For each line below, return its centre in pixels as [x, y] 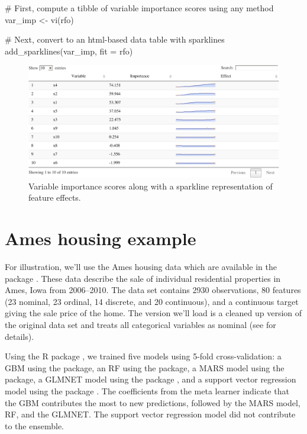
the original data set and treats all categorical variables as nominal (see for [140, 325]
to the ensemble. [35, 425]
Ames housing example [101, 238]
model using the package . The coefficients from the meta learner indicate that [147, 391]
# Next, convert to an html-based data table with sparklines [115, 39]
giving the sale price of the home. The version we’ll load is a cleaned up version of [153, 313]
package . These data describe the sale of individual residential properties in [143, 278]
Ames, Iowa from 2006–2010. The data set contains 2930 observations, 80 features [153, 290]
